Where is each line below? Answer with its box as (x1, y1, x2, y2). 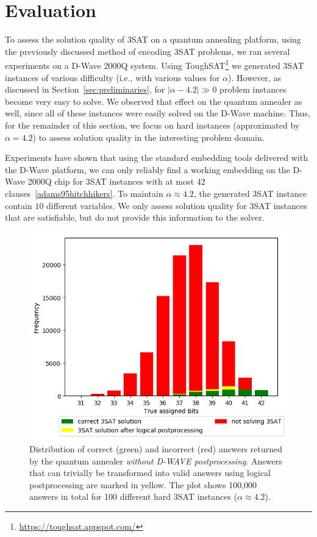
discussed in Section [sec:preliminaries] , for (5, 83, 165, 96)
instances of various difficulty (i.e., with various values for (5, 71, 220, 84)
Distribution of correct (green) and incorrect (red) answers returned (29, 443, 283, 455)
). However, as (228, 71, 281, 84)
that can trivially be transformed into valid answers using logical (29, 466, 271, 479)
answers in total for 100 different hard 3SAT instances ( (29, 490, 238, 503)
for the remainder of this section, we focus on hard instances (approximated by (5, 118, 300, 131)
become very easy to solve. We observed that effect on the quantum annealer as (5, 94, 302, 107)
